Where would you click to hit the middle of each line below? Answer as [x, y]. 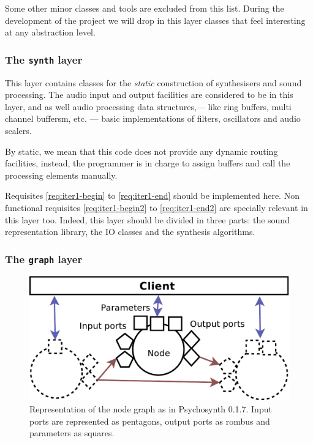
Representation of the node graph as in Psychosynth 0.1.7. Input [151, 408]
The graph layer [44, 259]
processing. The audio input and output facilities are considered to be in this [149, 95]
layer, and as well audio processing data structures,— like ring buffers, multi [148, 106]
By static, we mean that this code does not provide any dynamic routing [141, 151]
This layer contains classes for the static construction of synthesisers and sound [153, 82]
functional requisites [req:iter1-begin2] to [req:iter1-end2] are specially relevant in [156, 207]
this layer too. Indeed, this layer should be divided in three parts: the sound [147, 219]
